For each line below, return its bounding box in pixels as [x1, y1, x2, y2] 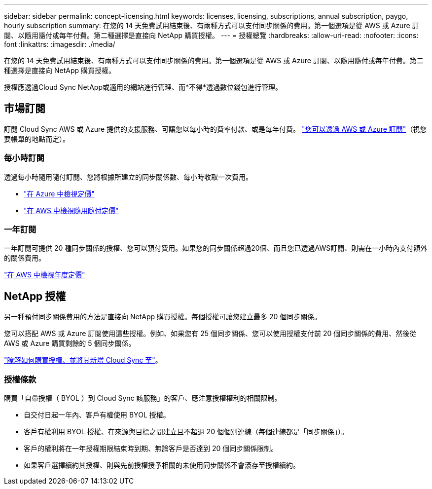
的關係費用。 [4, 254, 45, 263]
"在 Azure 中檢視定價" [24, 189, 95, 198]
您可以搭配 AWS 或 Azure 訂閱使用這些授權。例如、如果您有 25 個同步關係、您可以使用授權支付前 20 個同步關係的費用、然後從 [4, 329, 417, 338]
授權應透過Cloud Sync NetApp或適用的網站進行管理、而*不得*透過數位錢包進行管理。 [4, 83, 282, 91]
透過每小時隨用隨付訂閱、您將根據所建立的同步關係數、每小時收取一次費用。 [4, 172, 252, 181]
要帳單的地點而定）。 [4, 134, 70, 143]
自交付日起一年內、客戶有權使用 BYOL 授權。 [24, 410, 170, 419]
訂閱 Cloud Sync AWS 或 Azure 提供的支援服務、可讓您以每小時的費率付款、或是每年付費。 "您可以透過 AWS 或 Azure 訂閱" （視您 [4, 124, 427, 133]
